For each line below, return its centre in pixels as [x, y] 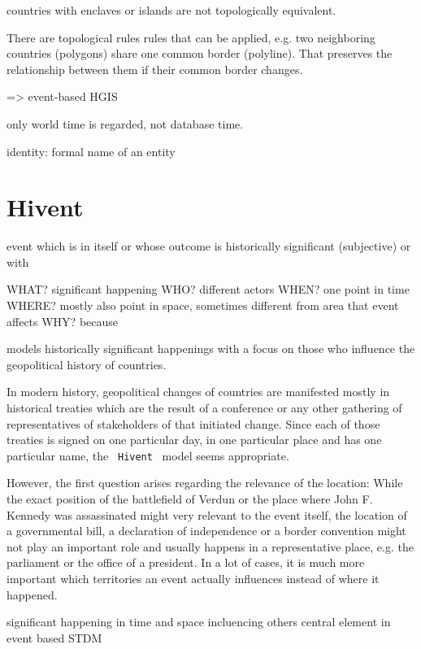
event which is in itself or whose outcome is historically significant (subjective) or [209, 246]
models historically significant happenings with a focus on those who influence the [211, 348]
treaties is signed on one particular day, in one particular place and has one [194, 440]
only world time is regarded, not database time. [125, 123]
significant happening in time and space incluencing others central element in [199, 622]
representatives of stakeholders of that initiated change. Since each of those [193, 423]
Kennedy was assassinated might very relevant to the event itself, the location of [207, 514]
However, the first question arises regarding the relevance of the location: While [205, 483]
